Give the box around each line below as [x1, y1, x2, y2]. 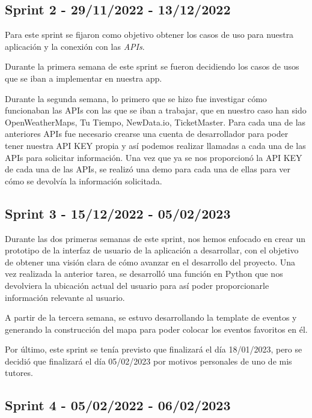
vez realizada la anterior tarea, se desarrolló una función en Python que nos [5, 267, 283, 280]
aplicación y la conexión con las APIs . [5, 40, 145, 52]
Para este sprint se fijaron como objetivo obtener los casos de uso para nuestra [5, 28, 294, 41]
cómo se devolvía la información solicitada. [5, 174, 162, 187]
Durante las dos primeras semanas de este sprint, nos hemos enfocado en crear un [5, 232, 306, 244]
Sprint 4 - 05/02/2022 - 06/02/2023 [5, 396, 231, 414]
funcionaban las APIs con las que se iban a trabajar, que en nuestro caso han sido [5, 104, 307, 117]
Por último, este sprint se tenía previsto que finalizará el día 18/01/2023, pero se [5, 343, 302, 356]
